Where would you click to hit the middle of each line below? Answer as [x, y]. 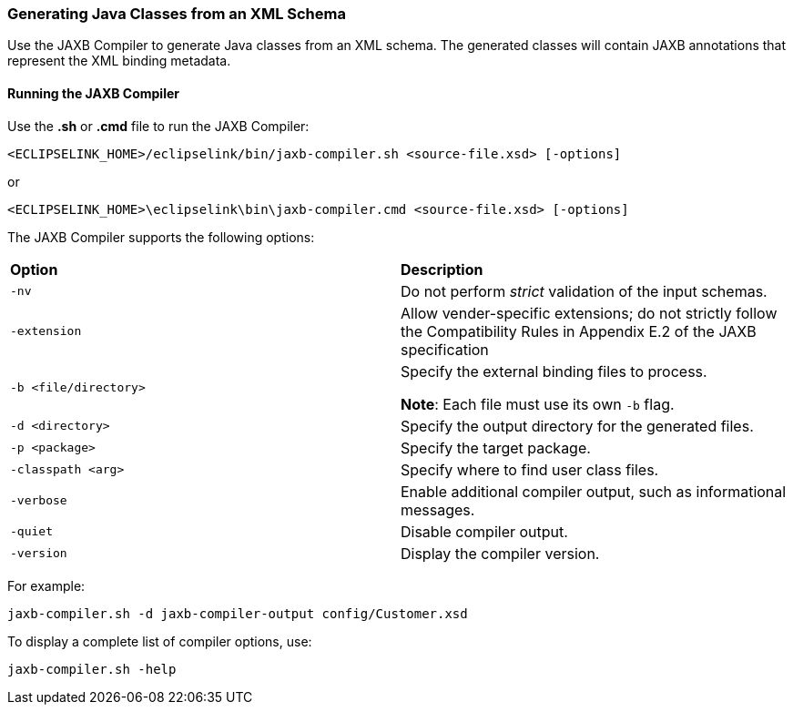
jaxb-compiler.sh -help [92, 669]
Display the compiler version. [500, 553]
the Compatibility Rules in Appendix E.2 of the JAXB [579, 331]
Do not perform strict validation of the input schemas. [584, 291]
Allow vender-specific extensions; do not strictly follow [589, 313]
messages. [438, 509]
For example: [46, 585]
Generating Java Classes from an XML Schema [177, 14]
